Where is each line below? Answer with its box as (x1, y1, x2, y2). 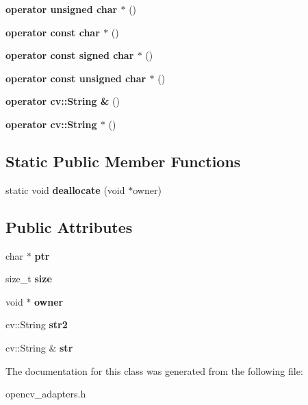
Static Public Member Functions (5, 150, 241, 171)
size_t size (5, 271, 52, 286)
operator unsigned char (5, 2, 118, 16)
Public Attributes (5, 216, 133, 237)
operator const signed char (5, 48, 134, 62)
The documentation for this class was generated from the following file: (5, 363, 303, 378)
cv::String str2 (5, 317, 68, 332)
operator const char (5, 25, 100, 39)
